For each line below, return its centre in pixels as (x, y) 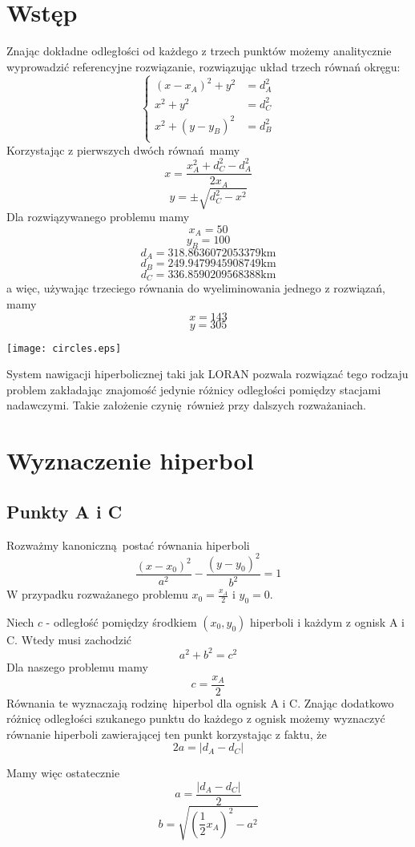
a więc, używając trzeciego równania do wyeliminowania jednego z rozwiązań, (196, 288)
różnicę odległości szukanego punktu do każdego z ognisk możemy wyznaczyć (196, 718)
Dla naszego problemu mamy (77, 666)
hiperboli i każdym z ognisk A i (327, 621)
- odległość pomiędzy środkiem (121, 621)
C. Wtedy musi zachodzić (69, 639)
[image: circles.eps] (64, 348)
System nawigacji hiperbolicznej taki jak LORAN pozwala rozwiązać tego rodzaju (207, 374)
